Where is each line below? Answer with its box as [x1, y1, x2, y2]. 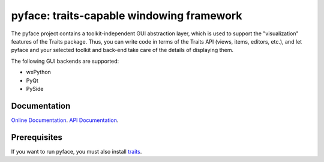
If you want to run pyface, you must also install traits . [11, 148, 142, 155]
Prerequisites [11, 132, 62, 142]
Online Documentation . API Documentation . [11, 117, 119, 124]
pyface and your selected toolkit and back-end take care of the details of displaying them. [11, 47, 234, 54]
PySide [26, 85, 44, 92]
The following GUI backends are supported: [11, 57, 119, 65]
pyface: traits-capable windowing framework [11, 9, 242, 22]
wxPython [26, 69, 51, 76]
